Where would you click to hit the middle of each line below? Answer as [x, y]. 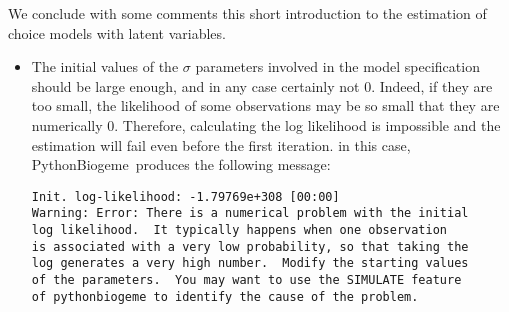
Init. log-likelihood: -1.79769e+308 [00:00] [185, 196]
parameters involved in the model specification [337, 66]
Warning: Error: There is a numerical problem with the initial [250, 213]
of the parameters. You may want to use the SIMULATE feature [246, 280]
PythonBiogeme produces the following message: [181, 164]
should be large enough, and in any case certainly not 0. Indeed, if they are [262, 85]
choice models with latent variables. [117, 32]
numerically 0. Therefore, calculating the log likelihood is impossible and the [266, 124]
